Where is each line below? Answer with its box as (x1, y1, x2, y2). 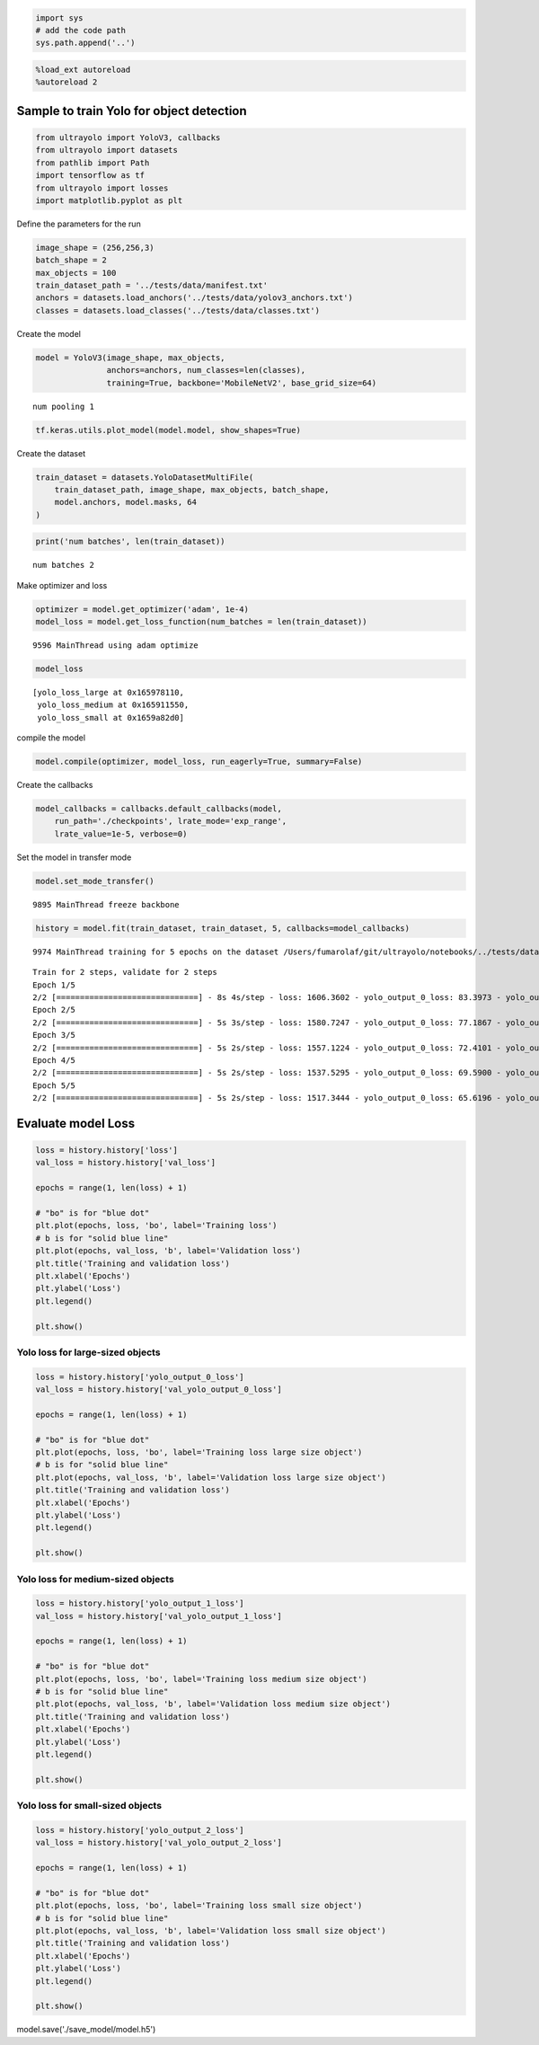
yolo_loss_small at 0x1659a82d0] (37, 713, 184, 722)
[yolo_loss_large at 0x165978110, (32, 687, 184, 697)
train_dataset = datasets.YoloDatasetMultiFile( (35, 472, 254, 482)
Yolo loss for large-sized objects (16, 1346, 161, 1359)
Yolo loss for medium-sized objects (16, 1572, 174, 1585)
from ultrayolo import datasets (35, 145, 179, 155)
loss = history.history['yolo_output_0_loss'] (35, 1371, 244, 1382)
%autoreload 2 (35, 77, 98, 87)
